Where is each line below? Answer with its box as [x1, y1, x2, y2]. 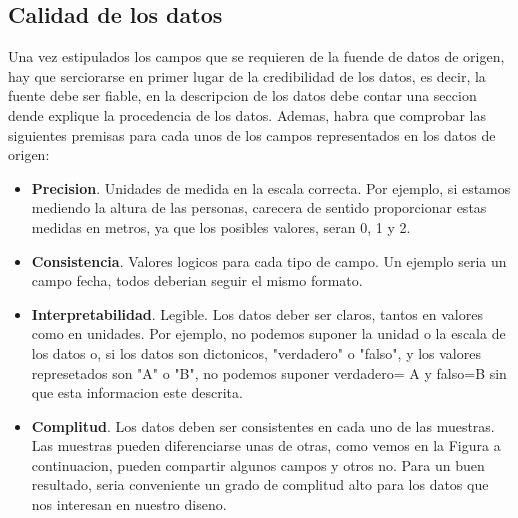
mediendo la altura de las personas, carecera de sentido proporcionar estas [31, 197, 487, 218]
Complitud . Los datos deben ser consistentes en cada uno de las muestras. [31, 415, 495, 436]
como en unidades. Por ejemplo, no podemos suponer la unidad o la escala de [31, 323, 506, 344]
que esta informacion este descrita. [31, 382, 243, 403]
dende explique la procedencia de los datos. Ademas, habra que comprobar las [8, 104, 487, 125]
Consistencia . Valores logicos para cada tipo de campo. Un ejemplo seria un [31, 250, 507, 271]
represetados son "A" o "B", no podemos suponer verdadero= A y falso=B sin [31, 362, 507, 383]
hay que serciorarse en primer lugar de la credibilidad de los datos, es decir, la [8, 65, 486, 86]
